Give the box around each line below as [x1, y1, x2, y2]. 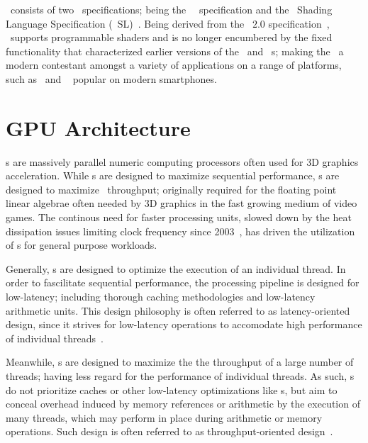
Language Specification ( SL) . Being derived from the [6, 16, 245, 30]
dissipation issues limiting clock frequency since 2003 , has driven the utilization [6, 223, 355, 238]
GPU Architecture [6, 113, 191, 142]
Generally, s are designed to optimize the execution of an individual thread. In [6, 261, 346, 276]
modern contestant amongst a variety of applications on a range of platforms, [6, 57, 342, 72]
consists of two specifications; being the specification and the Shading [10, 2, 333, 16]
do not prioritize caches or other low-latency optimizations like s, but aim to [6, 382, 338, 397]
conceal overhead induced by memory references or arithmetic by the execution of [6, 396, 360, 411]
